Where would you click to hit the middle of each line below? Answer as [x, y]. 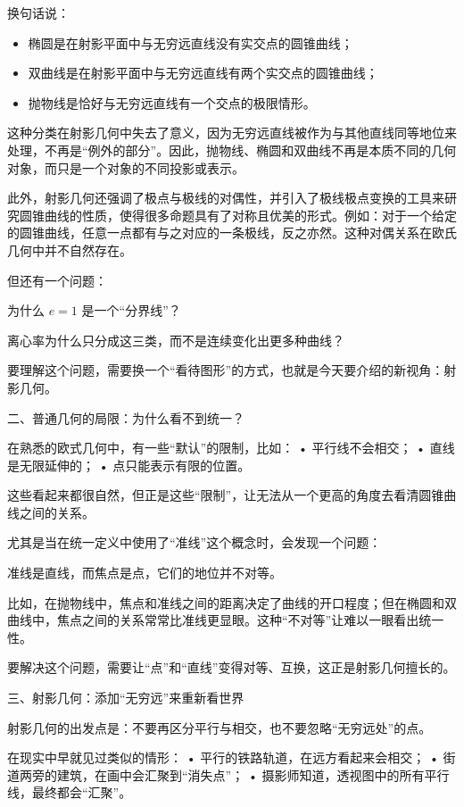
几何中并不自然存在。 [70, 250]
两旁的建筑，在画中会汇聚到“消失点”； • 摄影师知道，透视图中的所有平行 [234, 774]
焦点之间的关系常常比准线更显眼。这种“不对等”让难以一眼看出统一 [250, 620]
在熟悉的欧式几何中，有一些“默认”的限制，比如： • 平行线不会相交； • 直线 [231, 448]
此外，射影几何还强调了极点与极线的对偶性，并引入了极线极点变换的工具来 [226, 198]
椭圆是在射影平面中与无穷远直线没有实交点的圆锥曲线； [191, 42]
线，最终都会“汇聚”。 [70, 792]
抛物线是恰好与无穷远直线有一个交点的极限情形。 [172, 102]
